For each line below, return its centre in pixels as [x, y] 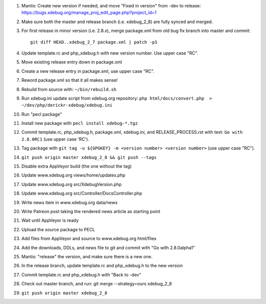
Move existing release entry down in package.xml [72, 62]
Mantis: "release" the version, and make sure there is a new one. [87, 256]
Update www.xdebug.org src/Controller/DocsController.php [82, 193]
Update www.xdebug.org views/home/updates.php [73, 175]
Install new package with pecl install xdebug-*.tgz [80, 123]
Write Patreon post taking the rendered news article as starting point [91, 211]
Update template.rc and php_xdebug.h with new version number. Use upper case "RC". [110, 53]
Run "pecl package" [42, 114]
